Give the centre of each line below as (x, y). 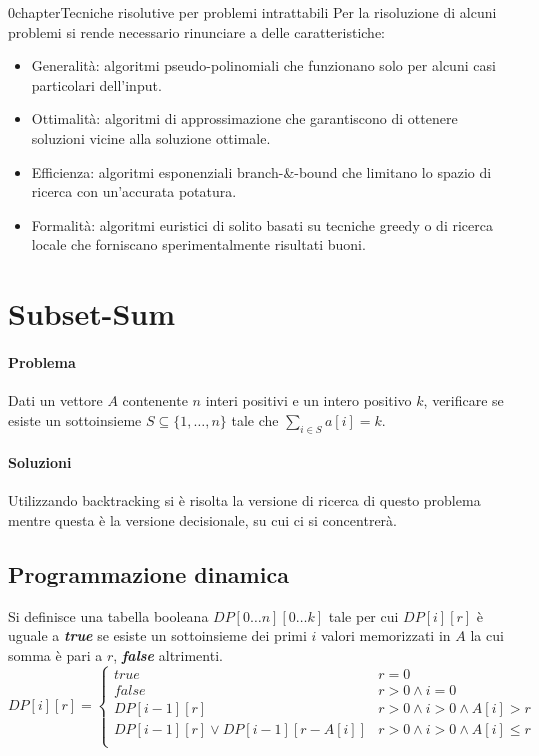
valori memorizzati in (386, 635)
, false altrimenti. (168, 654)
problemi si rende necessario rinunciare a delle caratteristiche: (197, 31)
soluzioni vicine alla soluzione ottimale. (151, 137)
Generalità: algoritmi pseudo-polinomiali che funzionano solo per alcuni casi (263, 65)
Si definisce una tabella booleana (108, 615)
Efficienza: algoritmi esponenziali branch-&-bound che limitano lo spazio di (261, 171)
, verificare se (463, 400)
